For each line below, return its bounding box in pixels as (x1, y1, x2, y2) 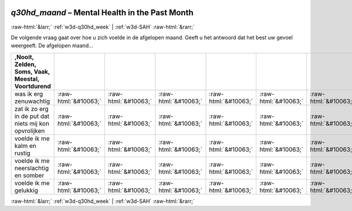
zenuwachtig (14, 97, 50, 105)
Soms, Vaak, (14, 67, 50, 75)
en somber (14, 171, 45, 179)
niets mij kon (14, 119, 50, 127)
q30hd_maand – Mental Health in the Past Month (11, 8, 194, 18)
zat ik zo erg (14, 105, 49, 113)
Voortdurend (14, 82, 51, 90)
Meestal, (14, 75, 40, 83)
